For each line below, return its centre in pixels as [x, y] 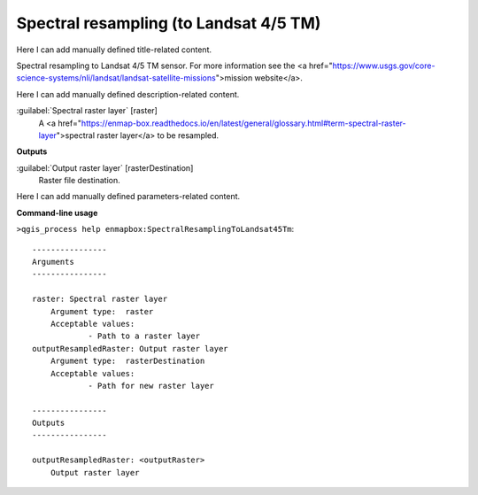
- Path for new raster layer [151, 386]
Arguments [53, 262]
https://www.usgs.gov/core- [384, 66]
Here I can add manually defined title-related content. [114, 50]
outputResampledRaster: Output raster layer [131, 348]
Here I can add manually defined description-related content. [128, 94]
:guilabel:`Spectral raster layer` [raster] [87, 111]
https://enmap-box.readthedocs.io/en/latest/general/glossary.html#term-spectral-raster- [243, 123]
